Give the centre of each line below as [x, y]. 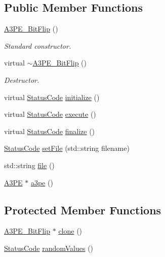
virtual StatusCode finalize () [50, 131]
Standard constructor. [38, 45]
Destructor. [22, 79]
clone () [70, 231]
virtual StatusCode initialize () [52, 97]
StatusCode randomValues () [49, 248]
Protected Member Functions [83, 210]
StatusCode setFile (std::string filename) [67, 148]
